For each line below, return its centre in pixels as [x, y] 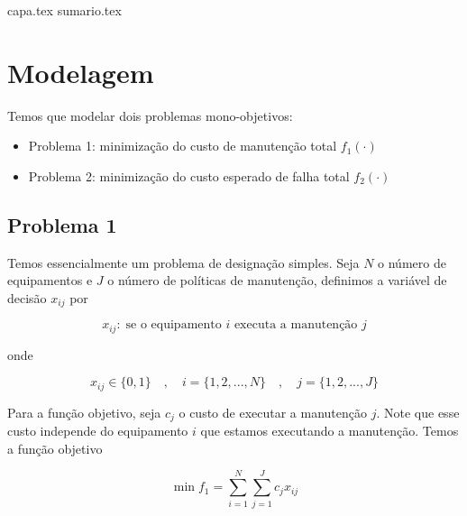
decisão [27, 297]
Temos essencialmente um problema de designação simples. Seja [183, 262]
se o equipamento [174, 325]
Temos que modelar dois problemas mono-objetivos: [150, 115]
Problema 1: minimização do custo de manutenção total [183, 146]
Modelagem [81, 72]
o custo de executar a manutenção [273, 412]
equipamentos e [50, 280]
